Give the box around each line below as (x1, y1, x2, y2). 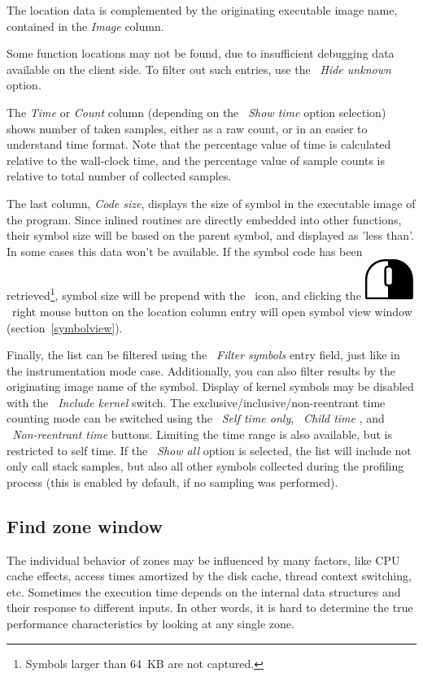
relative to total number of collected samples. (7, 167, 232, 184)
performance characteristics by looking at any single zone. (7, 615, 294, 632)
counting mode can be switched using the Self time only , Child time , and (7, 410, 385, 427)
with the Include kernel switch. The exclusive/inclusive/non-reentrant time (7, 393, 386, 410)
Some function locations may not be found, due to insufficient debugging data (7, 45, 395, 62)
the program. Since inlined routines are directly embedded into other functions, (7, 210, 402, 228)
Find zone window (7, 513, 163, 538)
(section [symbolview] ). (7, 319, 123, 336)
